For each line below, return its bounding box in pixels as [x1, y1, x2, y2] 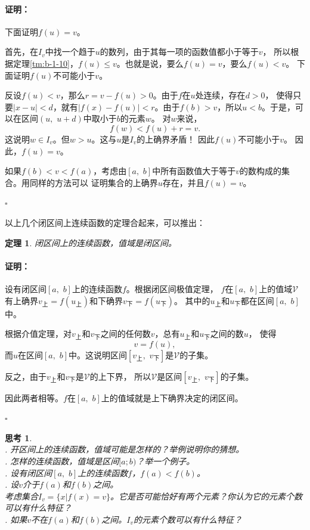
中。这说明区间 [68, 348, 127, 361]
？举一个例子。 [136, 454, 195, 467]
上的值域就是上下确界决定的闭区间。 [101, 391, 243, 404]
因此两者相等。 [5, 391, 63, 404]
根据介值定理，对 [5, 327, 72, 340]
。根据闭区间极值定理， [126, 282, 218, 295]
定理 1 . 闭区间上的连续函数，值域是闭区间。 [5, 236, 176, 249]
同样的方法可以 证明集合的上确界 [29, 176, 158, 188]
